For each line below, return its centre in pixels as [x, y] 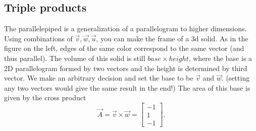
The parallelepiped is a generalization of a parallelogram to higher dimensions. [125, 28]
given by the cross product [45, 97]
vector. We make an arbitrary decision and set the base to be [99, 78]
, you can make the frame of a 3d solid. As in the [172, 38]
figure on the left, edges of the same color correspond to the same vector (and [124, 48]
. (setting [236, 78]
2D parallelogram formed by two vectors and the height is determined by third [126, 68]
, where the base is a [220, 58]
